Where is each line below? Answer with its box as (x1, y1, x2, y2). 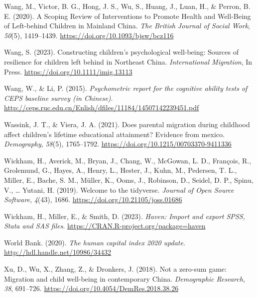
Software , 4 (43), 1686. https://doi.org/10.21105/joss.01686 (4, 194, 182, 205)
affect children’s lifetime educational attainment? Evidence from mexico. (4, 129, 225, 139)
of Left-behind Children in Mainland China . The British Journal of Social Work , (4, 20, 250, 31)
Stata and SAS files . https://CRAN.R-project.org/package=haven (4, 221, 206, 231)
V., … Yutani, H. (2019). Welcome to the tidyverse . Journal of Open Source (4, 184, 234, 195)
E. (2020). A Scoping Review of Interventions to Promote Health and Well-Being (4, 10, 251, 21)
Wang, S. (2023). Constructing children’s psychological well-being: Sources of (4, 47, 239, 57)
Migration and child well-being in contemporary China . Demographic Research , (4, 273, 245, 284)
